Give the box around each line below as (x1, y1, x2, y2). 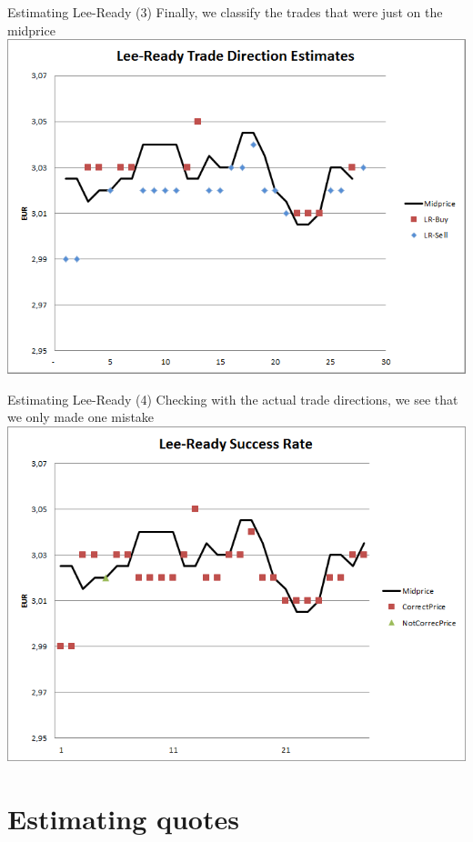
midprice (7, 20, 55, 39)
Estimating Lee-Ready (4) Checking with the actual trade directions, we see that (7, 389, 458, 408)
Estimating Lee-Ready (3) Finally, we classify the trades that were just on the (7, 3, 443, 21)
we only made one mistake (7, 407, 155, 426)
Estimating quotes (7, 799, 239, 837)
